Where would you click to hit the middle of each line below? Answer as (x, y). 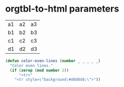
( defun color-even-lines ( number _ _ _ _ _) (53, 61)
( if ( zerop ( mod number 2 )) (39, 70)
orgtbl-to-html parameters (62, 9)
